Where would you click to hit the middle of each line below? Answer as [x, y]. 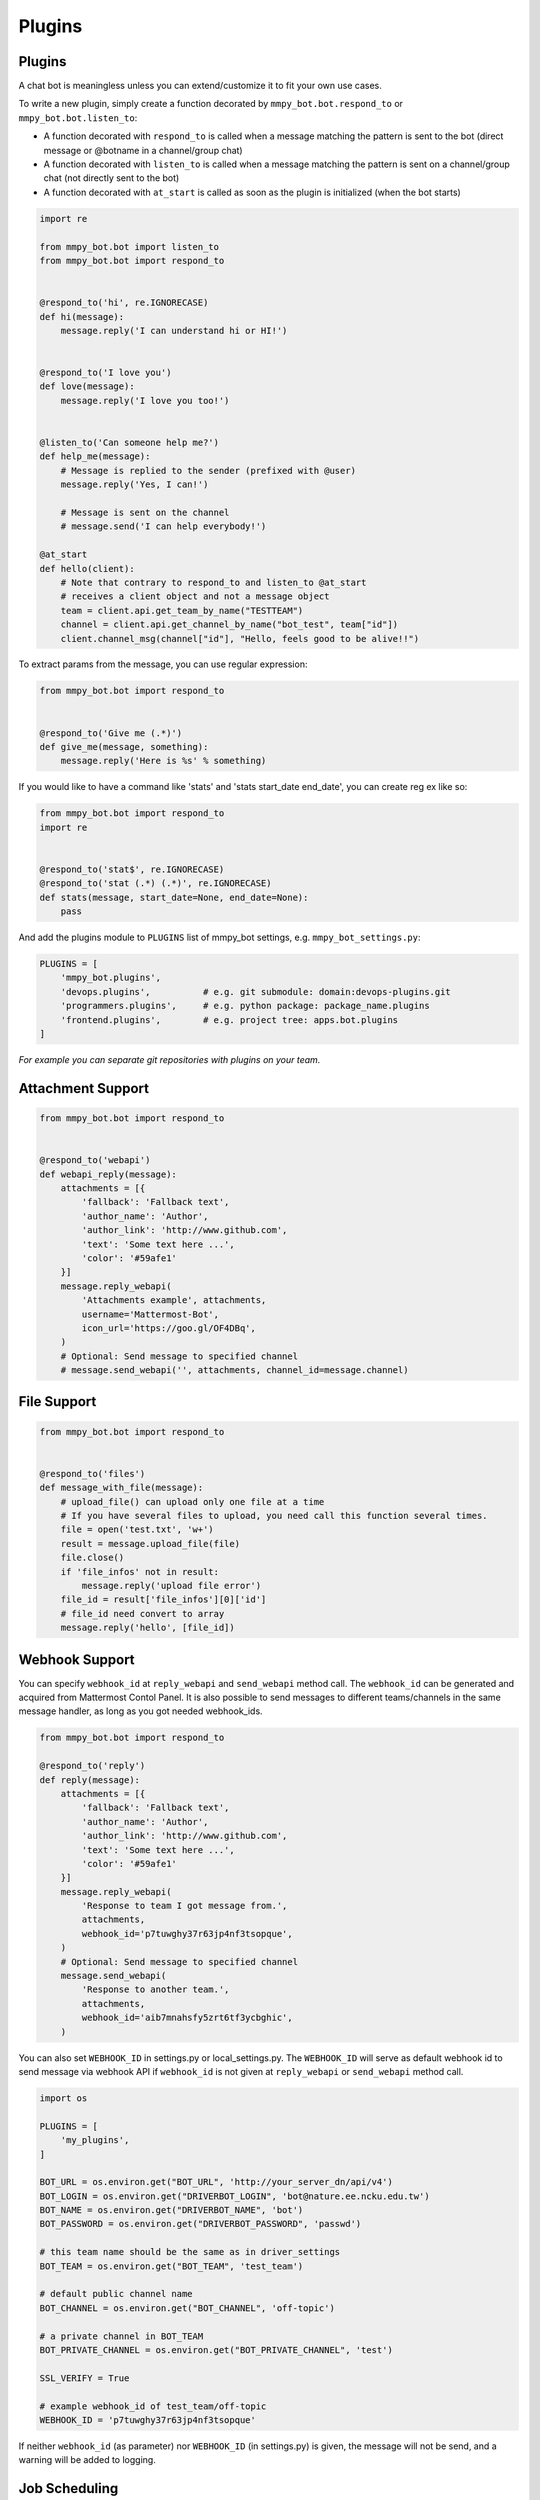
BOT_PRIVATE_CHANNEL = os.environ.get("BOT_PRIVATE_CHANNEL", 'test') [216, 2349]
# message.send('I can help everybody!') [163, 526]
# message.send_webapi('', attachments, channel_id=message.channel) [234, 1370]
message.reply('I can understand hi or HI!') [174, 330]
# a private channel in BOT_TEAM [121, 2336]
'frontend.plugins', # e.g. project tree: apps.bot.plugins [229, 1019]
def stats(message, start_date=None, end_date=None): [174, 897]
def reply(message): [89, 1779]
